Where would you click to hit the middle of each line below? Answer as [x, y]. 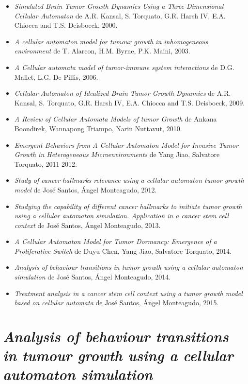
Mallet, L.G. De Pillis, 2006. [56, 77]
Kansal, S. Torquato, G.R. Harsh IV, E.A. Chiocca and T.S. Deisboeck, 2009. [130, 102]
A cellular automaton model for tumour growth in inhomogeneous [111, 41]
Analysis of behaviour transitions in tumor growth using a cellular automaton [129, 267]
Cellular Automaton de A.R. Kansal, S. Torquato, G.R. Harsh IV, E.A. [120, 15]
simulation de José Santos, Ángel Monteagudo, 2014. [93, 277]
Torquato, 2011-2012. [46, 164]
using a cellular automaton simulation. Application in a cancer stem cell [121, 216]
